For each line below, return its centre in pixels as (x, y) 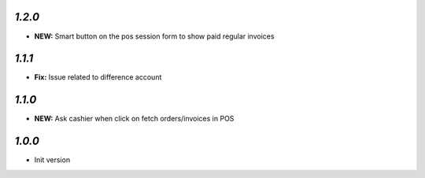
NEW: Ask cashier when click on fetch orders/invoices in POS (134, 119)
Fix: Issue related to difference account (98, 77)
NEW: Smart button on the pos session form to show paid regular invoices (154, 36)
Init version (52, 160)
